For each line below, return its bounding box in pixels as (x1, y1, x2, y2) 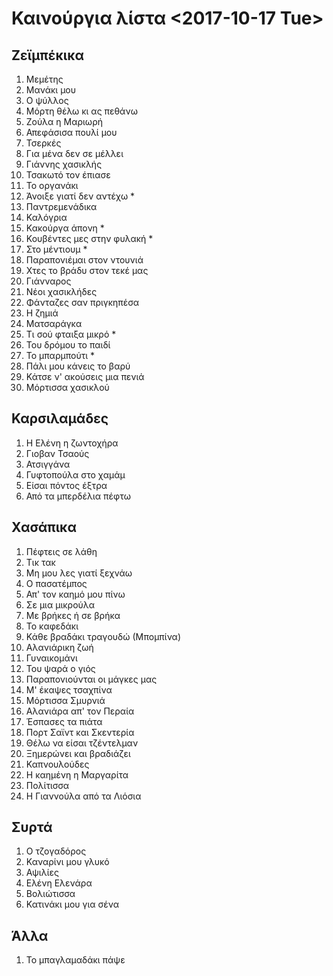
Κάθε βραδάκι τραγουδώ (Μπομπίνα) (25, 630, 182, 642)
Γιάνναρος (25, 275, 72, 287)
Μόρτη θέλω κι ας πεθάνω (25, 105, 138, 117)
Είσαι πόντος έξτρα (25, 479, 108, 491)
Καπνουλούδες (25, 758, 90, 770)
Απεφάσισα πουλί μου (25, 127, 118, 138)
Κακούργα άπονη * (25, 222, 105, 234)
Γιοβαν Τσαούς (25, 447, 90, 459)
